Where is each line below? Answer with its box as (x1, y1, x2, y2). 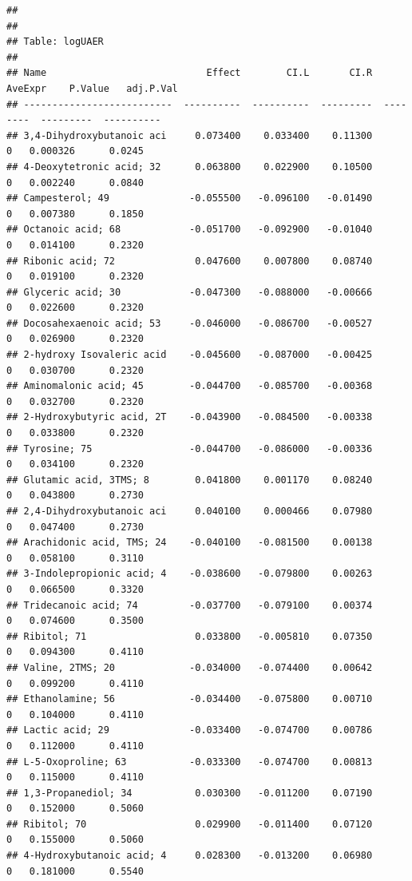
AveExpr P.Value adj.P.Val (6, 82, 178, 94)
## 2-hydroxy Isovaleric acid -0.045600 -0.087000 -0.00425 (6, 349, 373, 361)
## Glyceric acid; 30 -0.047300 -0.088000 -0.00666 (6, 286, 373, 298)
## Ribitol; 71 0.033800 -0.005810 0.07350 (6, 630, 373, 642)
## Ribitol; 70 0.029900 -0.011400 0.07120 (6, 818, 373, 830)
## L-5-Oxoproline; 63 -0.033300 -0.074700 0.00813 (6, 756, 373, 768)
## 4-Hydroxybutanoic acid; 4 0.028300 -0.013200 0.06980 (6, 850, 373, 862)
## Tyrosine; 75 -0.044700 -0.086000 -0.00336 (6, 442, 373, 454)
